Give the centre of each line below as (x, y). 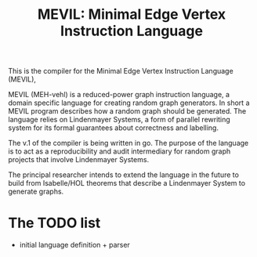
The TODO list (54, 223)
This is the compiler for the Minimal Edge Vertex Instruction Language (121, 71)
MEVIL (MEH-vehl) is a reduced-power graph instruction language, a (119, 95)
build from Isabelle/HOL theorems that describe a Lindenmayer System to (127, 183)
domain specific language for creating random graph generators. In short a (129, 103)
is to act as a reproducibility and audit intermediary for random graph (119, 151)
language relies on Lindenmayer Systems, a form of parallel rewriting (119, 120)
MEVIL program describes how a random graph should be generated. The (127, 111)
